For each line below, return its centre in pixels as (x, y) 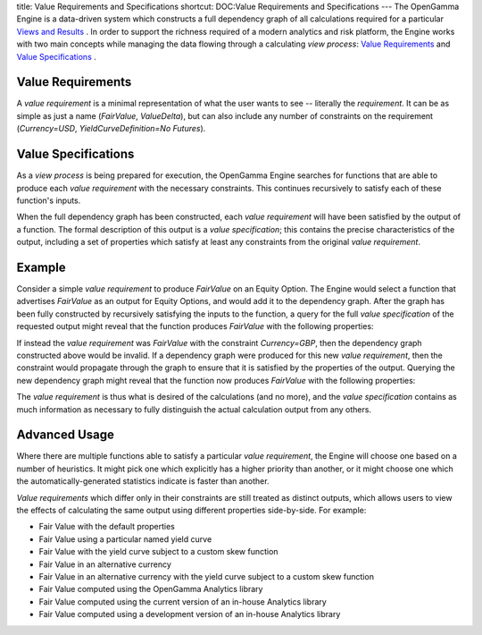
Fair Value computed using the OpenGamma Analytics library (151, 589)
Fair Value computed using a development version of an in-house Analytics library (190, 614)
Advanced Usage (66, 435)
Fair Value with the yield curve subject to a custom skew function (158, 552)
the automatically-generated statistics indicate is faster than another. (143, 481)
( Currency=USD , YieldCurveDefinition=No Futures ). (111, 129)
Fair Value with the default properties (107, 527)
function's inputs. (49, 200)
